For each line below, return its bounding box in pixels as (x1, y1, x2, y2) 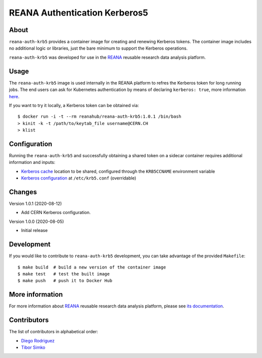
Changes (9, 188, 37, 196)
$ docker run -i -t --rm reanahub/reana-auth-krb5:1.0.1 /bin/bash (17, 114, 181, 119)
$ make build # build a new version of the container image (17, 264, 166, 270)
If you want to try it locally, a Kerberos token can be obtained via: (9, 102, 139, 108)
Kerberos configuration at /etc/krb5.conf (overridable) (21, 175, 136, 181)
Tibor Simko (21, 344, 46, 350)
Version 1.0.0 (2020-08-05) (9, 218, 64, 224)
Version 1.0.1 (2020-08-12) (9, 201, 62, 207)
